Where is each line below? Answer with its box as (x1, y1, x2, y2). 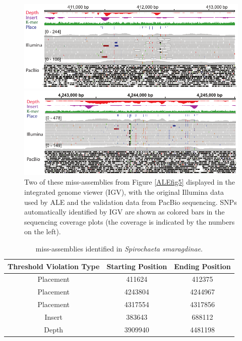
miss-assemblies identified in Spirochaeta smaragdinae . (35, 243, 203, 253)
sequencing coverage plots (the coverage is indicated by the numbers (24, 216, 235, 227)
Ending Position (174, 261, 231, 271)
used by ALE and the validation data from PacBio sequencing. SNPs (24, 196, 237, 207)
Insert (44, 311, 63, 322)
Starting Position (106, 261, 167, 271)
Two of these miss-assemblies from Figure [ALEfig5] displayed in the (24, 177, 235, 187)
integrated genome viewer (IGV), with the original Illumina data (24, 187, 224, 197)
